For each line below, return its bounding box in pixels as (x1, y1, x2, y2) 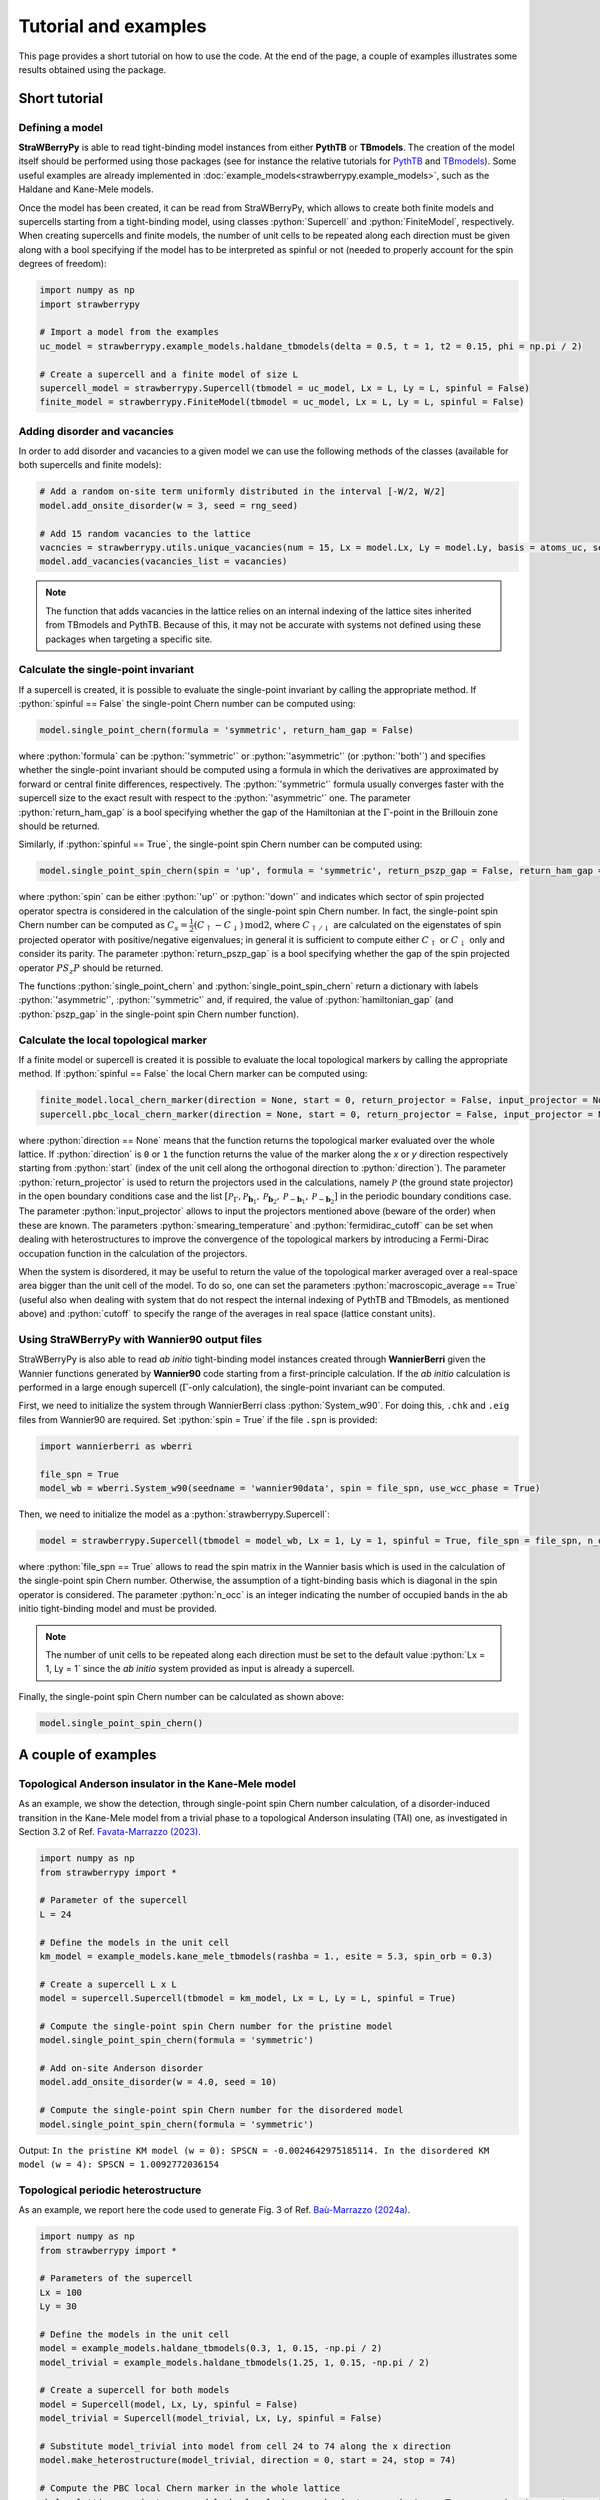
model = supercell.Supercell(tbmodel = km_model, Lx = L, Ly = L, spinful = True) (39, 1993, 457, 2004)
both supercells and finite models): (18, 459, 162, 471)
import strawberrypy (39, 298, 140, 310)
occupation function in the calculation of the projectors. (18, 1247, 248, 1259)
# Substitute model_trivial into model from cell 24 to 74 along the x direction (39, 2441, 452, 2452)
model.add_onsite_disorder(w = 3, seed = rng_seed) (39, 500, 299, 511)
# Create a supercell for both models (39, 2385, 230, 2396)
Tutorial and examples (18, 15, 207, 37)
